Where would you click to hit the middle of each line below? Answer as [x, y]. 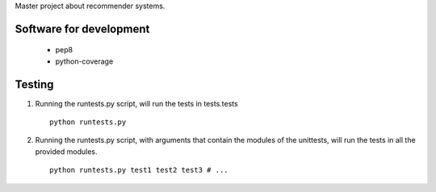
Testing [34, 84]
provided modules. [66, 151]
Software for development [82, 29]
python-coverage [84, 61]
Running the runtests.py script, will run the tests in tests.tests [136, 103]
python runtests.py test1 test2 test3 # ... [139, 170]
